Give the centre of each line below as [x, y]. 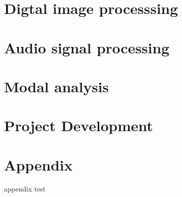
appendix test [25, 188]
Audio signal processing [87, 47]
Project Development [79, 125]
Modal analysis [57, 86]
